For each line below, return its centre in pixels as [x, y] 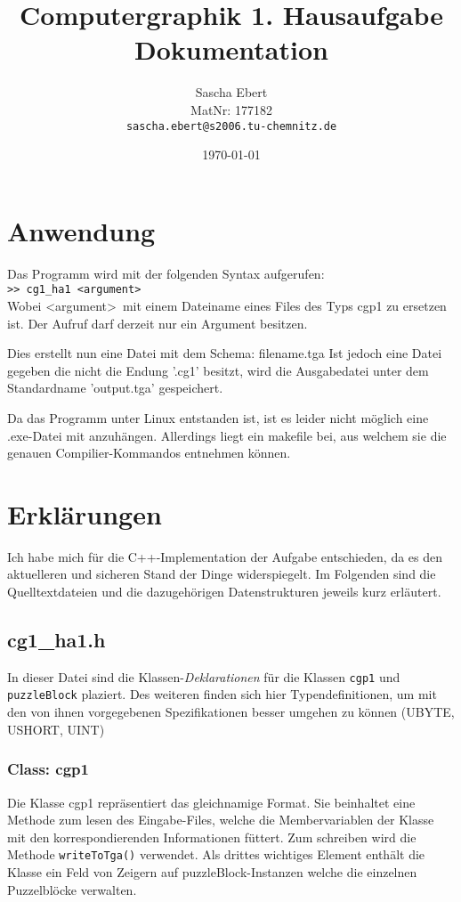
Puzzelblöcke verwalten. [72, 889]
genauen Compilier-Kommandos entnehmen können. [149, 453]
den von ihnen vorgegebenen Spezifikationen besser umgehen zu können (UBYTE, [231, 712]
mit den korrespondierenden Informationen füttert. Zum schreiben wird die [212, 837]
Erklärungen [85, 513]
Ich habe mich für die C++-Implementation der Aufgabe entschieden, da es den [225, 556]
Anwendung [81, 230]
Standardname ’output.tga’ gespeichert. [115, 388]
